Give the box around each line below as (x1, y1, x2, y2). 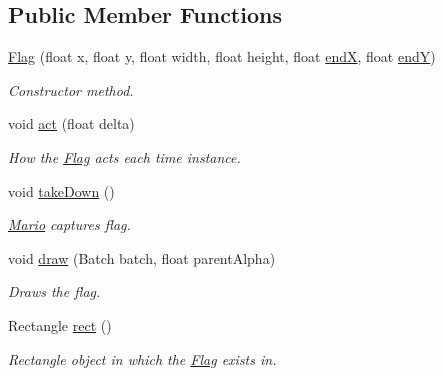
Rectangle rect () (8, 314, 112, 335)
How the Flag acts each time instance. (8, 146, 241, 167)
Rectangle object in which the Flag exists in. (8, 348, 277, 369)
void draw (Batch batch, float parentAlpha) (8, 247, 276, 268)
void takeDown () (8, 180, 115, 201)
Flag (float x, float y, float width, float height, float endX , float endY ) (8, 46, 436, 67)
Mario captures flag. (8, 214, 131, 235)
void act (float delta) (8, 113, 135, 134)
